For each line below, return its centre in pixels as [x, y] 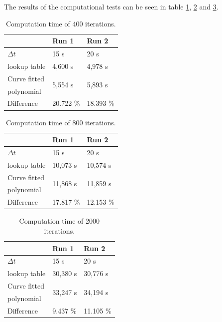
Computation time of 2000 [59, 221]
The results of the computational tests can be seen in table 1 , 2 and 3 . [111, 6]
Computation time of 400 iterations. [61, 23]
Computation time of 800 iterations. [61, 122]
